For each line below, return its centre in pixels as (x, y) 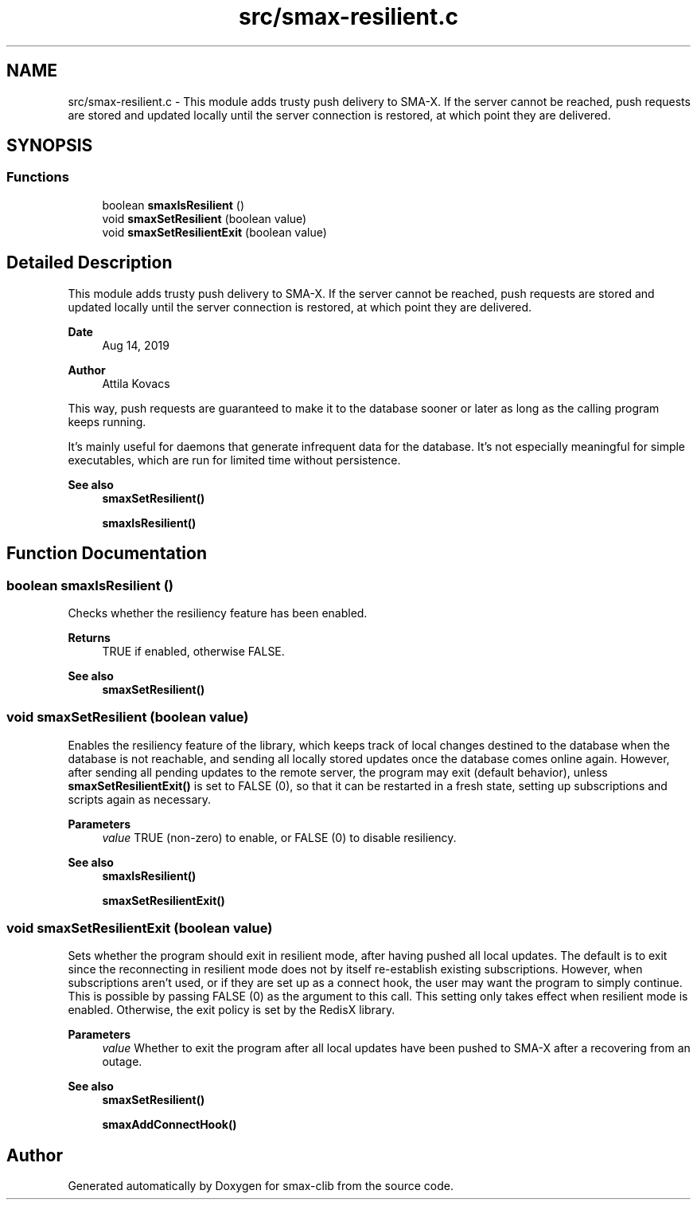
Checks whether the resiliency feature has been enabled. (218, 613)
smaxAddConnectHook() (169, 1125)
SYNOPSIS (50, 146)
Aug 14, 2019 (136, 345)
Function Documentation (107, 554)
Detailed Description (90, 263)
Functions (38, 177)
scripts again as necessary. (140, 799)
